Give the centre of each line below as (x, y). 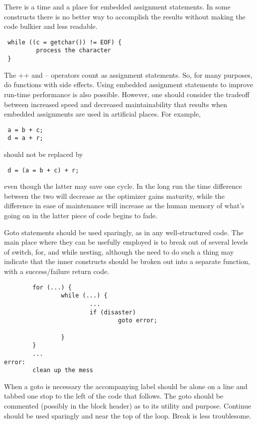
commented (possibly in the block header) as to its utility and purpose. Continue (128, 406)
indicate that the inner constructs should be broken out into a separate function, (127, 261)
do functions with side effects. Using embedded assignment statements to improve (128, 84)
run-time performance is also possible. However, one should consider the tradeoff (127, 94)
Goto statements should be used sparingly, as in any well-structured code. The (124, 232)
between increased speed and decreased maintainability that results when (116, 104)
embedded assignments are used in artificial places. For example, (103, 114)
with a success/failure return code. (57, 271)
